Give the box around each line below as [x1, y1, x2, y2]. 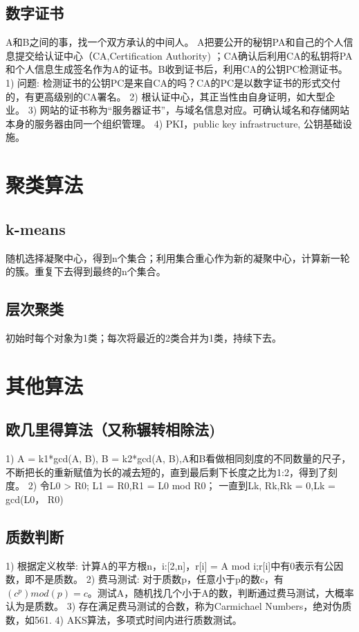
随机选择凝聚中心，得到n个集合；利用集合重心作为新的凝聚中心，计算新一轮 [6, 250, 350, 265]
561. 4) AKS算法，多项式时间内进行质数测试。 [34, 613, 242, 627]
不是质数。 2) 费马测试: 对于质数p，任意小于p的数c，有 [34, 572, 284, 586]
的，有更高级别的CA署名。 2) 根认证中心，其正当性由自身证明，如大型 [6, 89, 326, 103]
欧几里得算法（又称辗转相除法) [6, 419, 216, 440]
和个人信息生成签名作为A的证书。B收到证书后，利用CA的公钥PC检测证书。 [6, 62, 348, 76]
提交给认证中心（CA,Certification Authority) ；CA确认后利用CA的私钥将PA [15, 48, 353, 62]
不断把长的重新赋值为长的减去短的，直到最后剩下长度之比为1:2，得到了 [6, 464, 328, 479]
